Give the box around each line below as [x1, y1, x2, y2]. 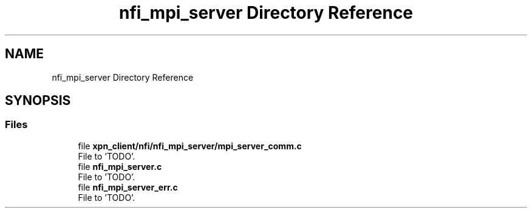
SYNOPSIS [5, 93, 71, 109]
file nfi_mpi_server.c [78, 161, 162, 172]
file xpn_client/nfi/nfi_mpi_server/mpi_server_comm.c [78, 140, 302, 151]
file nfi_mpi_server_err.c [78, 181, 178, 192]
